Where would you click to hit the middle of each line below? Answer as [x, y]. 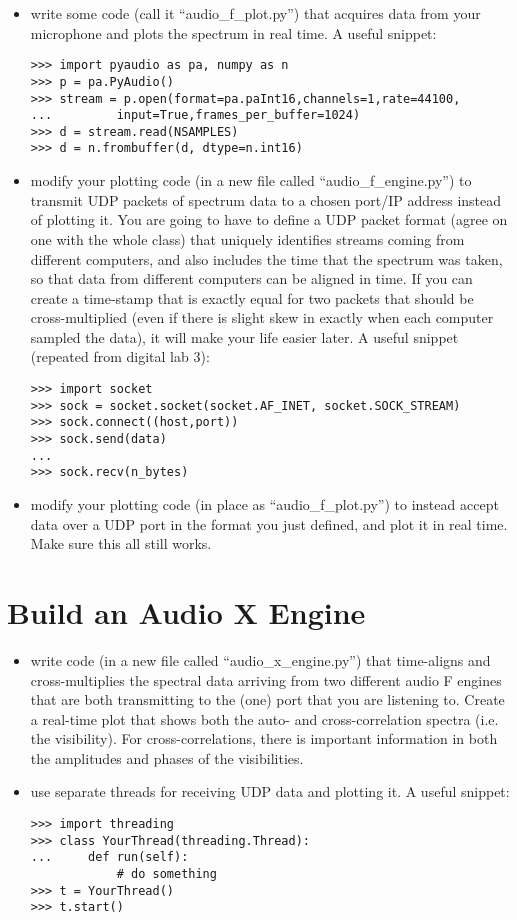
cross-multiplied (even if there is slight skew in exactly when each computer [262, 317]
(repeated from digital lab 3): [120, 356]
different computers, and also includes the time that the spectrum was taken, [266, 258]
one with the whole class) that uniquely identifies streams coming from [247, 238]
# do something [166, 874]
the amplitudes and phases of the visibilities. [167, 757]
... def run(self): [109, 857]
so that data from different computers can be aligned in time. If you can [251, 278]
